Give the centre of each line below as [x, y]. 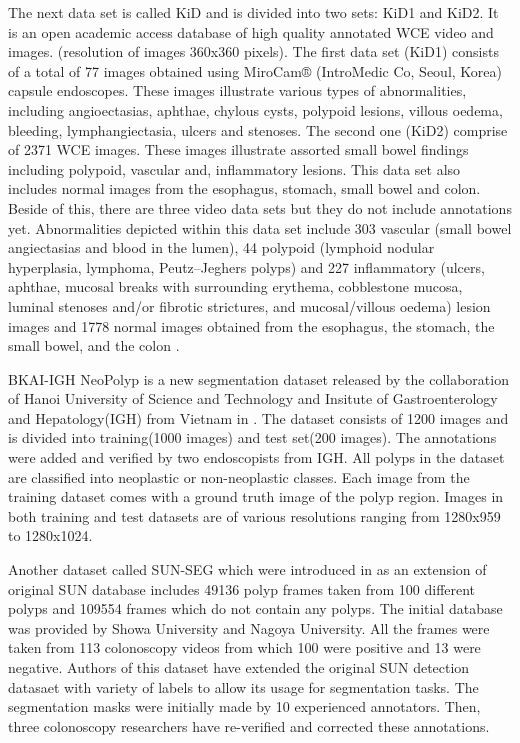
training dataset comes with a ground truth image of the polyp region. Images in [256, 496]
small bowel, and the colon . [94, 345]
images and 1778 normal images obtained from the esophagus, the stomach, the [251, 325]
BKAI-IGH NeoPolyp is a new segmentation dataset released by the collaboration [258, 378]
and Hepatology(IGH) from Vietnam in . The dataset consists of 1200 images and [258, 417]
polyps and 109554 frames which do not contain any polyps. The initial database [255, 608]
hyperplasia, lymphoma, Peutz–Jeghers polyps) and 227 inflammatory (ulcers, [246, 266]
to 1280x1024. [50, 535]
